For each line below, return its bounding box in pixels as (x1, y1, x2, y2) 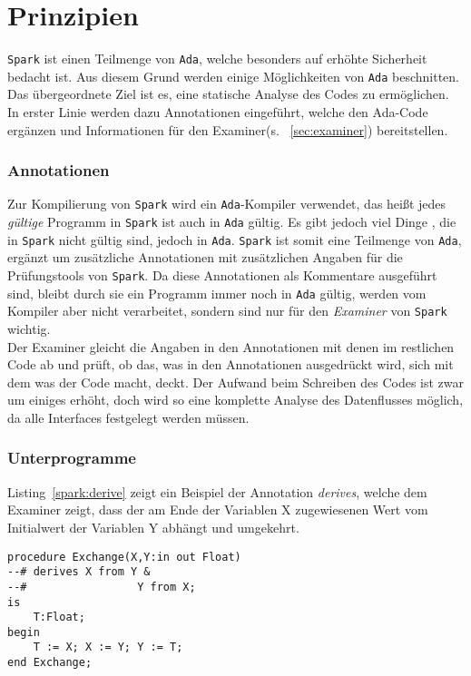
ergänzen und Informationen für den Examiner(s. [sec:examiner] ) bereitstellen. (7, 120, 448, 139)
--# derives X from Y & (7, 565, 151, 579)
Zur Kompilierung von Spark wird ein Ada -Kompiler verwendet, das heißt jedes (7, 194, 446, 213)
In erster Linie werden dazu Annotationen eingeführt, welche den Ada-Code (7, 103, 428, 122)
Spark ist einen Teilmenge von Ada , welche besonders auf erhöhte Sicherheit (7, 49, 427, 68)
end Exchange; (7, 656, 93, 670)
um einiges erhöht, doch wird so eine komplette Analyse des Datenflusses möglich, (7, 390, 464, 409)
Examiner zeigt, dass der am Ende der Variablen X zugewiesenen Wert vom (7, 500, 428, 519)
